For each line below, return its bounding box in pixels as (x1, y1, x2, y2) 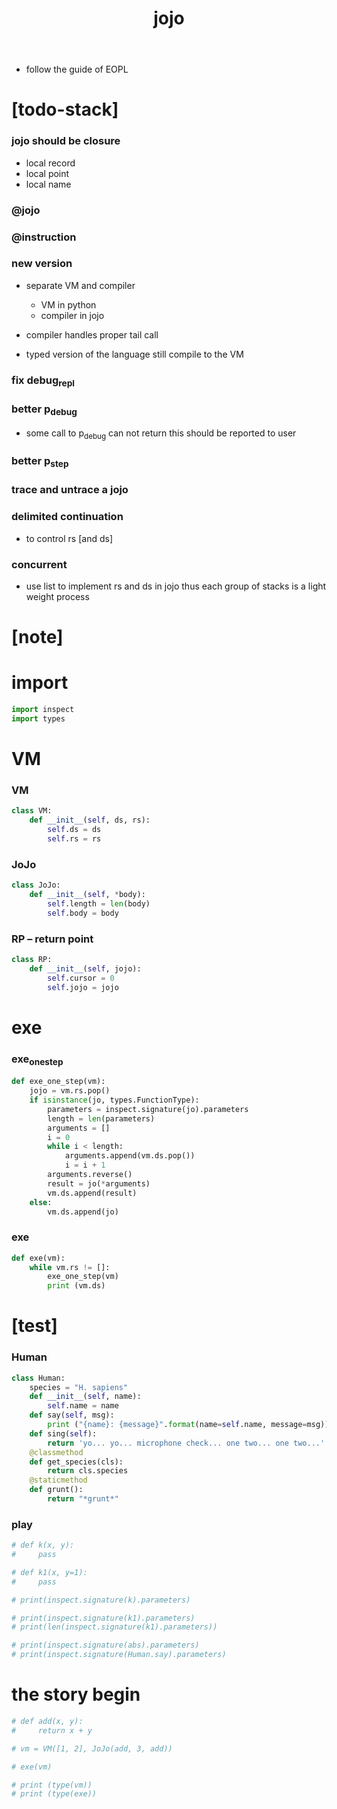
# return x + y (11, 1725, 93, 1736)
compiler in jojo (40, 309, 105, 321)
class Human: (11, 1373, 66, 1383)
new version (11, 257, 73, 271)
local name (25, 178, 72, 190)
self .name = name (47, 1401, 119, 1411)
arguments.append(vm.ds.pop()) (64, 1151, 196, 1161)
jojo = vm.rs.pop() (29, 1086, 111, 1096)
